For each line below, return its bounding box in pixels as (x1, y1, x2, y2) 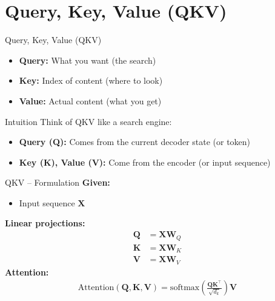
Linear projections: (5, 217, 85, 229)
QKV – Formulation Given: (5, 176, 110, 189)
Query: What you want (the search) (19, 53, 156, 66)
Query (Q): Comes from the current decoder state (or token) (19, 135, 251, 148)
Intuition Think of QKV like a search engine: (5, 115, 172, 127)
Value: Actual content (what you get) (19, 94, 162, 107)
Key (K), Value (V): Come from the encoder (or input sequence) (19, 155, 271, 168)
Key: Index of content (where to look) (19, 74, 163, 87)
